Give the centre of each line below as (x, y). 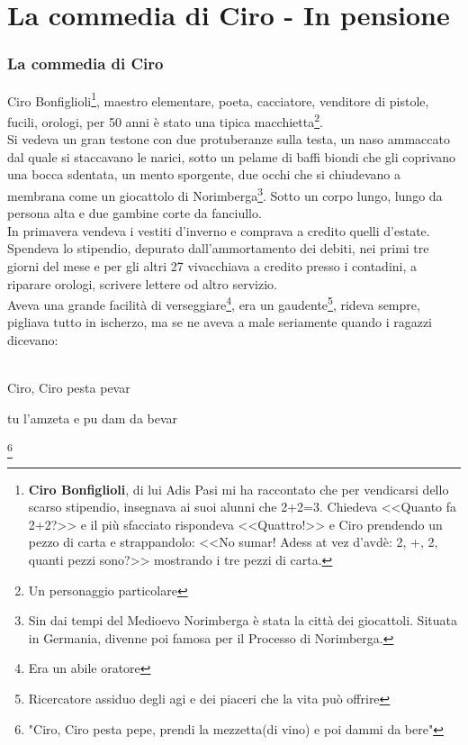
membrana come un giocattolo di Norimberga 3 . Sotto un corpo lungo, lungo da (225, 194)
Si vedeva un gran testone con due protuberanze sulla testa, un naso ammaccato (229, 139)
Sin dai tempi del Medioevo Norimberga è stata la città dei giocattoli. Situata (243, 620)
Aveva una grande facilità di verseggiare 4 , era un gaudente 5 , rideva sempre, (214, 303)
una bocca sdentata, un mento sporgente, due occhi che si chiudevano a (204, 174)
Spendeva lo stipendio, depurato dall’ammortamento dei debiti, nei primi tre (218, 248)
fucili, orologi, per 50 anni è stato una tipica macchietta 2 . (165, 120)
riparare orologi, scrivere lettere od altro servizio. (142, 283)
